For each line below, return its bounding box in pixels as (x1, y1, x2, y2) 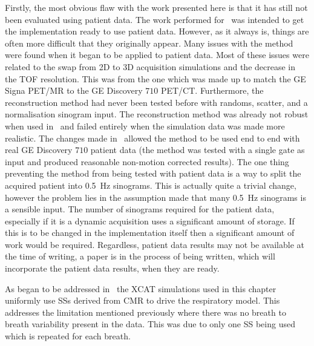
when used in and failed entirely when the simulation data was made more (5, 119, 285, 132)
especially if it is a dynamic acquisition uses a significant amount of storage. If (5, 214, 295, 227)
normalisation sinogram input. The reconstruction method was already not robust (5, 108, 309, 120)
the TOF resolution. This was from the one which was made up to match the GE (5, 72, 306, 85)
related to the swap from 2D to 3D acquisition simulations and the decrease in (5, 60, 296, 73)
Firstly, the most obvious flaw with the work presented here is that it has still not (5, 1, 308, 13)
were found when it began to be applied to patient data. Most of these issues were (5, 48, 309, 61)
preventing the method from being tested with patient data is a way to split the (5, 167, 301, 180)
